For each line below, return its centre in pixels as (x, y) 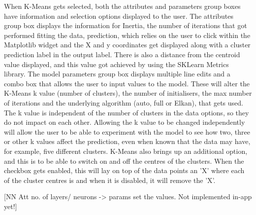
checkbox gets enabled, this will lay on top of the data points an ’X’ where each (124, 170)
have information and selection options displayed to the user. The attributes (119, 16)
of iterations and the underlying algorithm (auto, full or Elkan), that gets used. (124, 102)
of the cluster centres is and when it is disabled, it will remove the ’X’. (110, 180)
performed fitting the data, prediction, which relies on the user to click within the (127, 35)
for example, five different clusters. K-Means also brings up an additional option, (126, 151)
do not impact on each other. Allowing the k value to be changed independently (125, 122)
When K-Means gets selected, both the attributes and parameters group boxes (122, 6)
